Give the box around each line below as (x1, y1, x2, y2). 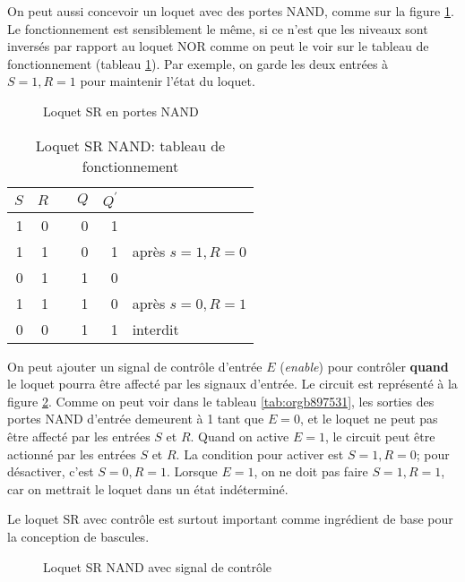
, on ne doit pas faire (254, 462, 368, 481)
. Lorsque (167, 462, 218, 481)
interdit (132, 318, 179, 339)
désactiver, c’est (7, 462, 94, 481)
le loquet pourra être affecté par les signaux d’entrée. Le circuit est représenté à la (7, 374, 458, 393)
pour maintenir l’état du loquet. (80, 72, 255, 90)
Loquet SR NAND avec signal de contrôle (43, 557, 272, 576)
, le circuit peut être (324, 426, 435, 445)
